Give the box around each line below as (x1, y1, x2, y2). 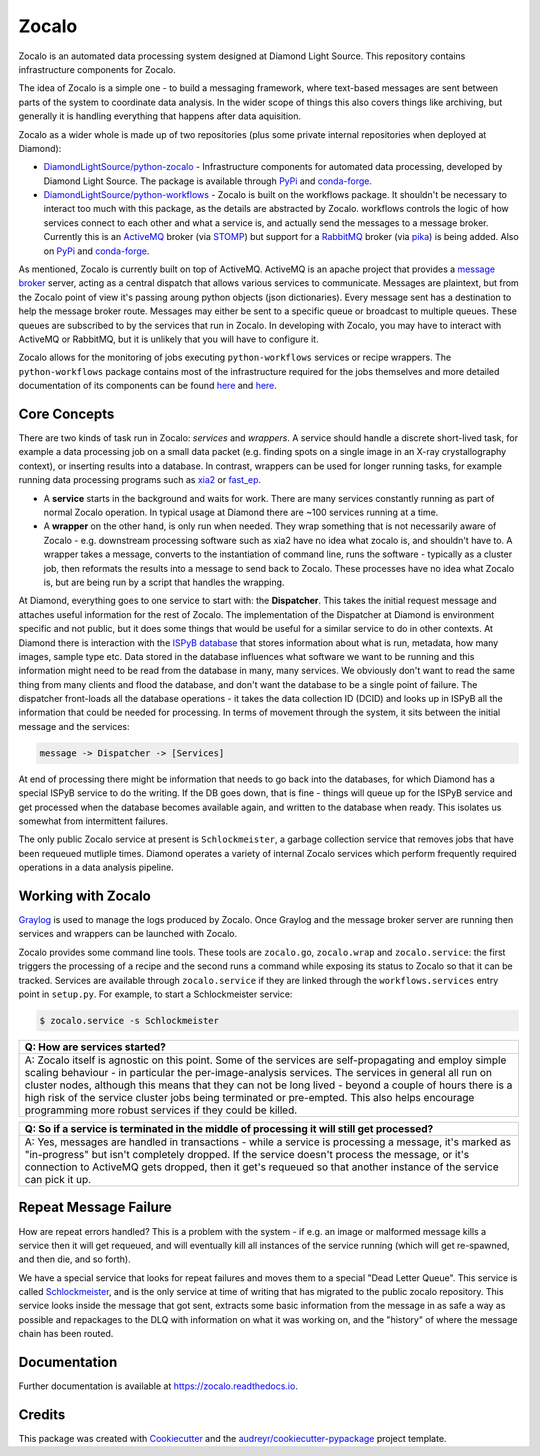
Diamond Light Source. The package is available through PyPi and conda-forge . (43, 175, 372, 187)
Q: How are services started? (24, 1040, 167, 1054)
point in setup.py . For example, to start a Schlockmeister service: (18, 988, 293, 1000)
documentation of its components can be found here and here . (18, 380, 277, 392)
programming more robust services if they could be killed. (24, 1103, 298, 1117)
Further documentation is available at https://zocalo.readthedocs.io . (18, 1380, 299, 1392)
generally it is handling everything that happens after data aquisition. (18, 110, 302, 122)
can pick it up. (24, 1173, 92, 1186)
